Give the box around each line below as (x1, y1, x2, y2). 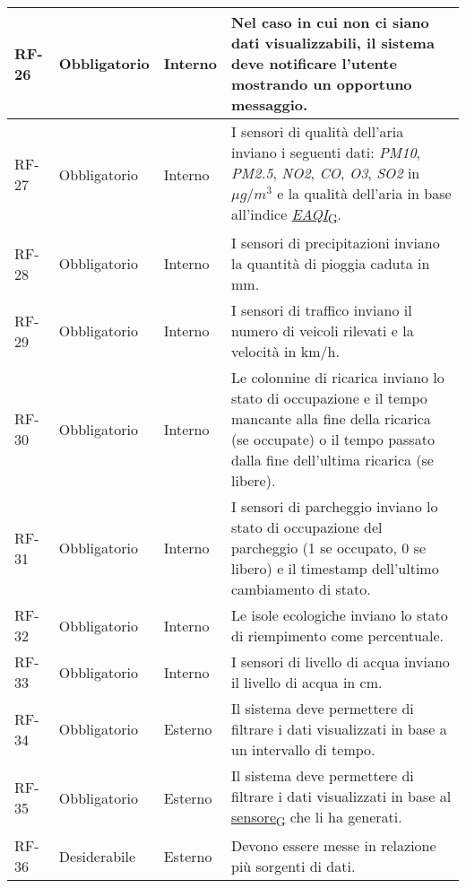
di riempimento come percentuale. (231, 625, 444, 647)
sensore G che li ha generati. (231, 806, 402, 831)
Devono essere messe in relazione (231, 835, 436, 857)
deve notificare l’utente (231, 53, 397, 74)
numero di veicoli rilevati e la (231, 320, 414, 342)
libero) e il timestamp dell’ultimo (231, 558, 439, 579)
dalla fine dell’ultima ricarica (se (231, 449, 434, 471)
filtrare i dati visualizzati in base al (231, 786, 452, 807)
